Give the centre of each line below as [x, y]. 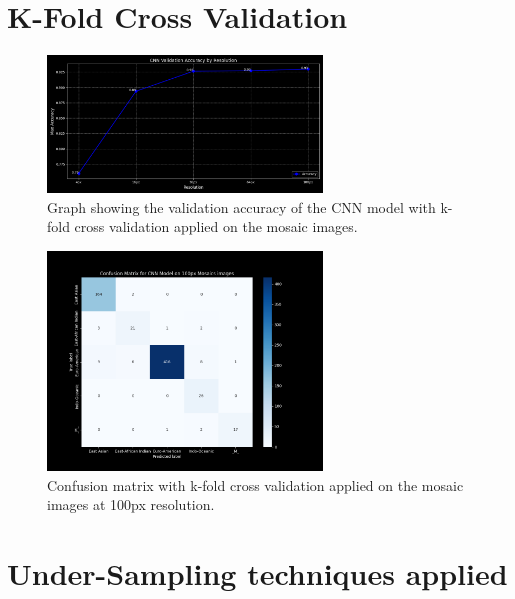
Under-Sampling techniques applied [257, 573]
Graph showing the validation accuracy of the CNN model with [241, 206]
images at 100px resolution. [131, 504]
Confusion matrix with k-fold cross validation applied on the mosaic [255, 484]
